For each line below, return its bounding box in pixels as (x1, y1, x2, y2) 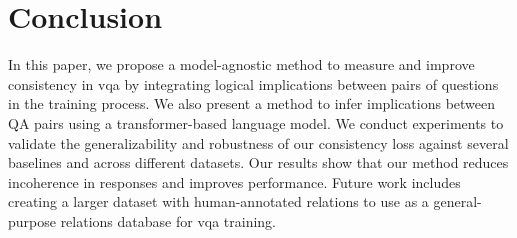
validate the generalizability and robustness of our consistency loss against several (8, 132, 509, 153)
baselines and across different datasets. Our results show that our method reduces (8, 152, 509, 173)
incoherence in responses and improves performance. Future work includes (8, 171, 461, 192)
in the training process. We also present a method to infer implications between (8, 93, 496, 114)
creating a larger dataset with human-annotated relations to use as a (8, 191, 429, 212)
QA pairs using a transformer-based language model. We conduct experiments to (8, 112, 504, 133)
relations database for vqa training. (60, 210, 277, 231)
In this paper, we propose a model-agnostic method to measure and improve (8, 54, 475, 75)
